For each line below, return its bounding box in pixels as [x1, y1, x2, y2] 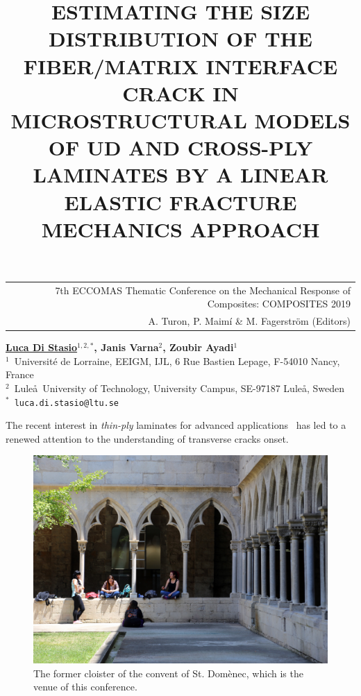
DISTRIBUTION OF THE [49, 24, 312, 53]
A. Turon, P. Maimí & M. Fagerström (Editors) [148, 314, 351, 328]
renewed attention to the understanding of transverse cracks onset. [6, 431, 289, 445]
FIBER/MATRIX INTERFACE [23, 51, 338, 80]
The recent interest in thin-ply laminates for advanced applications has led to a [6, 418, 346, 432]
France [6, 367, 34, 382]
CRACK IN [122, 78, 239, 107]
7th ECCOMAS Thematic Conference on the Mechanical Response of [55, 282, 351, 297]
